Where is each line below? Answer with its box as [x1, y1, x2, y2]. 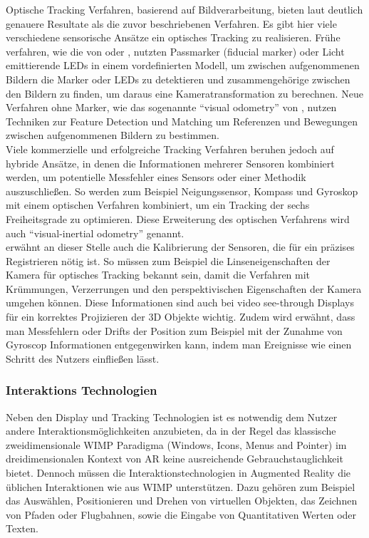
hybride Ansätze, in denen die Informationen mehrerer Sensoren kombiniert [6, 155, 335, 170]
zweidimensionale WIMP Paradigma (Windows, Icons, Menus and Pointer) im [6, 437, 347, 452]
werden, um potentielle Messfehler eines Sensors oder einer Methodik [6, 170, 306, 185]
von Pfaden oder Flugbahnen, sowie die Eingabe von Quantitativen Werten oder [6, 507, 357, 522]
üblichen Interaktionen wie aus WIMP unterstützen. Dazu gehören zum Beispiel [6, 479, 355, 494]
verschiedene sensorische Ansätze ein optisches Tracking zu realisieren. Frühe [6, 30, 341, 45]
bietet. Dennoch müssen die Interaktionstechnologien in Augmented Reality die [6, 465, 351, 480]
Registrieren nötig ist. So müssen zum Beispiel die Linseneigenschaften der [6, 253, 331, 268]
